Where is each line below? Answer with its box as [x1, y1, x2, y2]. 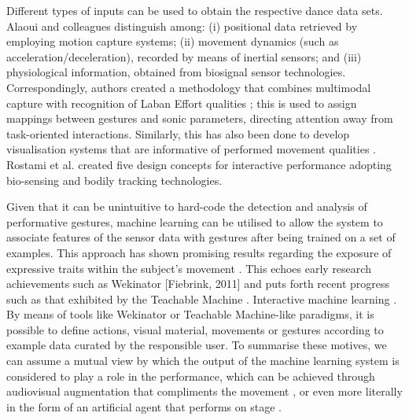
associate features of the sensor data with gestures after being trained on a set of [6, 229, 396, 245]
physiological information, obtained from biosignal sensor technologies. [6, 64, 346, 80]
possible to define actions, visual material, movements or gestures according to [6, 321, 384, 337]
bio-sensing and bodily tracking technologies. [6, 171, 223, 188]
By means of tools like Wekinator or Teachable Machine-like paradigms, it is [6, 306, 374, 322]
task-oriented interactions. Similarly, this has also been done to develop [6, 125, 350, 142]
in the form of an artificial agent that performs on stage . [6, 398, 282, 414]
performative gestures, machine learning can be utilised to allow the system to [6, 213, 383, 230]
